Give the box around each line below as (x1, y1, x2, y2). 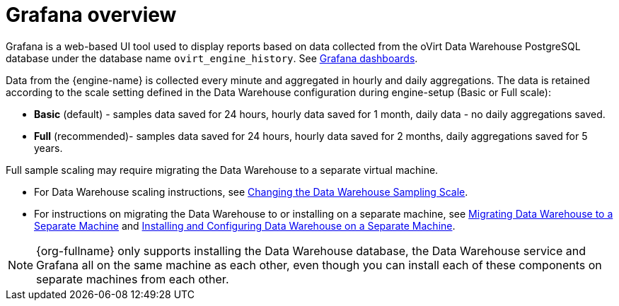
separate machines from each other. (36, 271, 229, 286)
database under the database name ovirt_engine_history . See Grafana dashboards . (6, 52, 418, 64)
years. (34, 141, 63, 154)
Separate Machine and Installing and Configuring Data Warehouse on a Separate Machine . (34, 219, 456, 232)
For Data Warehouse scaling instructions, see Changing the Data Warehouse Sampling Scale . (34, 185, 468, 198)
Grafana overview (6, 3, 177, 27)
